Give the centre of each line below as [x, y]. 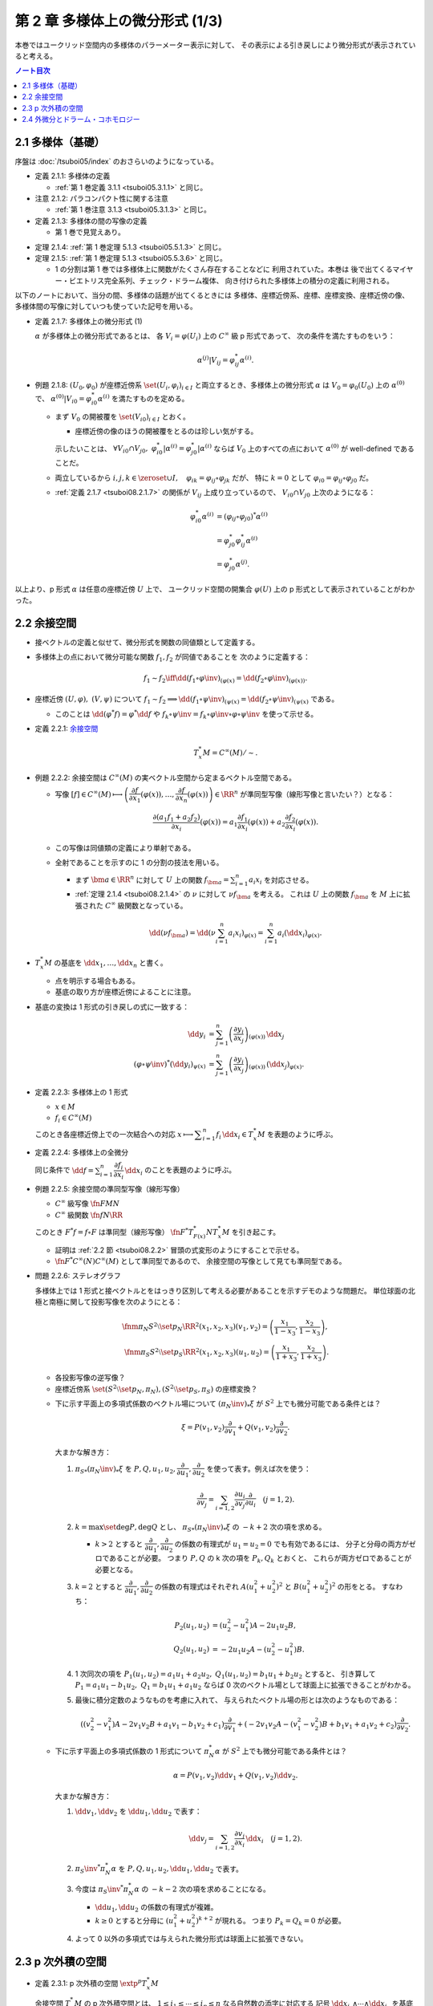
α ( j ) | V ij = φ [216, 360]
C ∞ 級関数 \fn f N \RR [89, 1214]
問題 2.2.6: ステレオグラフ [78, 1276]
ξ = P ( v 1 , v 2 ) [202, 1428]
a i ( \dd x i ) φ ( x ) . [299, 933]
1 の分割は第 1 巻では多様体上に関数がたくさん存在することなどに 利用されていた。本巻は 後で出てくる [224, 270]
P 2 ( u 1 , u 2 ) [192, 1626]
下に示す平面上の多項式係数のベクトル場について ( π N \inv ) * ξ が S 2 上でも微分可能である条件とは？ [218, 1404]
